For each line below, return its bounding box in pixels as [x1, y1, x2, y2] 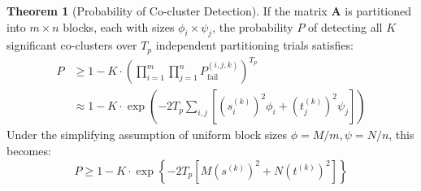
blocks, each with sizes [63, 18, 175, 35]
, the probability [212, 18, 293, 35]
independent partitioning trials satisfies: [155, 37, 354, 54]
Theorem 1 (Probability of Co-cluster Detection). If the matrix [7, 2, 328, 19]
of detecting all [308, 18, 383, 35]
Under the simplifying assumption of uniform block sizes [7, 126, 288, 143]
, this [388, 126, 414, 143]
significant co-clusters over [7, 37, 137, 54]
